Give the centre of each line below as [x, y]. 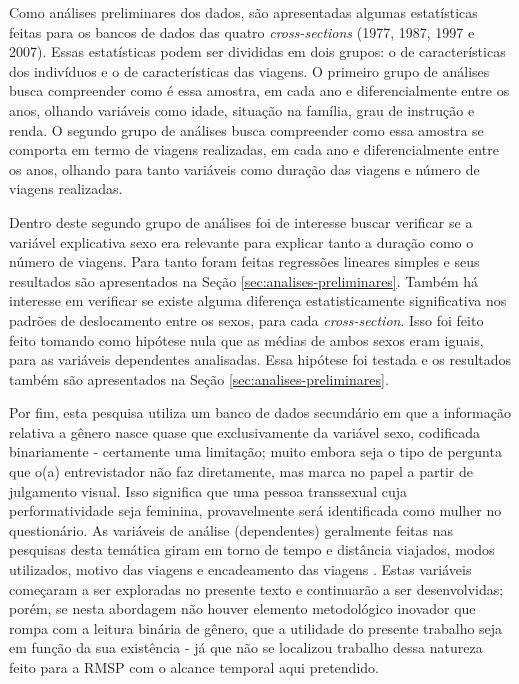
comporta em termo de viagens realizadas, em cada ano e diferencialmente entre [254, 149]
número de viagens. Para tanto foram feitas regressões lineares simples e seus [244, 261]
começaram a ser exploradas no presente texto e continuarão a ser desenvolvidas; [256, 588]
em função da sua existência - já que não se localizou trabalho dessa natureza [246, 647]
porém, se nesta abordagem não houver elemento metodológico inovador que [242, 608]
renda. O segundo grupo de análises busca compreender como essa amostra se [246, 129]
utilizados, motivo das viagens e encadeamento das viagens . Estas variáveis [240, 569]
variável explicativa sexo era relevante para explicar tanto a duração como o [241, 241]
